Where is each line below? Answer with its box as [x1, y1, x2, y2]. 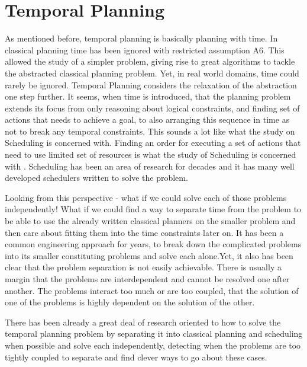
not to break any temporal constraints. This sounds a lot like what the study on [5, 125, 295, 137]
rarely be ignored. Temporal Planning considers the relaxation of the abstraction [5, 78, 297, 91]
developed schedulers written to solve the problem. [5, 171, 188, 184]
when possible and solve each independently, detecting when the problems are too [5, 339, 301, 351]
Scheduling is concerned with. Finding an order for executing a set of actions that [5, 136, 301, 149]
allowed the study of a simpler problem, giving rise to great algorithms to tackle [5, 55, 295, 68]
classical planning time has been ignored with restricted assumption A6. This [5, 43, 285, 56]
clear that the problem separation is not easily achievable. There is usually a [5, 261, 282, 273]
